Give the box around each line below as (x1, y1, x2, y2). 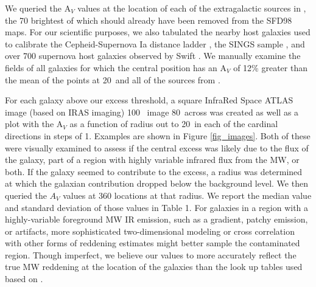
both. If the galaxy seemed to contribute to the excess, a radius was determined (5, 165, 303, 178)
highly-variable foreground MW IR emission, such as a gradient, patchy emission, (5, 213, 308, 226)
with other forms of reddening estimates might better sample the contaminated (5, 237, 300, 249)
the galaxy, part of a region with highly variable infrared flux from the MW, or (5, 153, 300, 166)
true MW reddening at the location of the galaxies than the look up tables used (5, 260, 303, 273)
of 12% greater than (233, 61, 307, 74)
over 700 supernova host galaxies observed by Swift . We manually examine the (5, 49, 301, 62)
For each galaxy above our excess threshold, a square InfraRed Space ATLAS (5, 94, 293, 106)
